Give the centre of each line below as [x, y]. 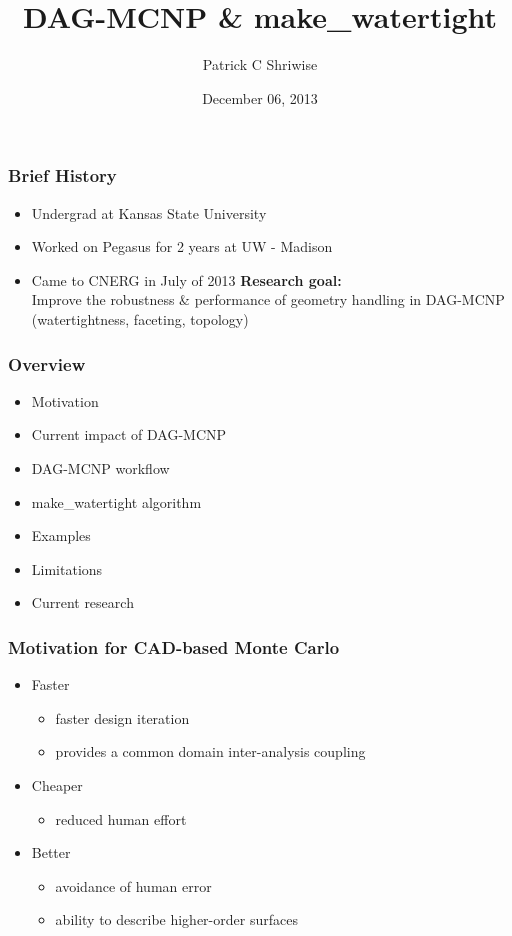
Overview [47, 363]
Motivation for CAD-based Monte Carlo [174, 646]
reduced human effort [121, 818]
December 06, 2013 [260, 97]
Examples [61, 535]
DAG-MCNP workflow [100, 467]
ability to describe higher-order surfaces [176, 919]
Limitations [67, 568]
